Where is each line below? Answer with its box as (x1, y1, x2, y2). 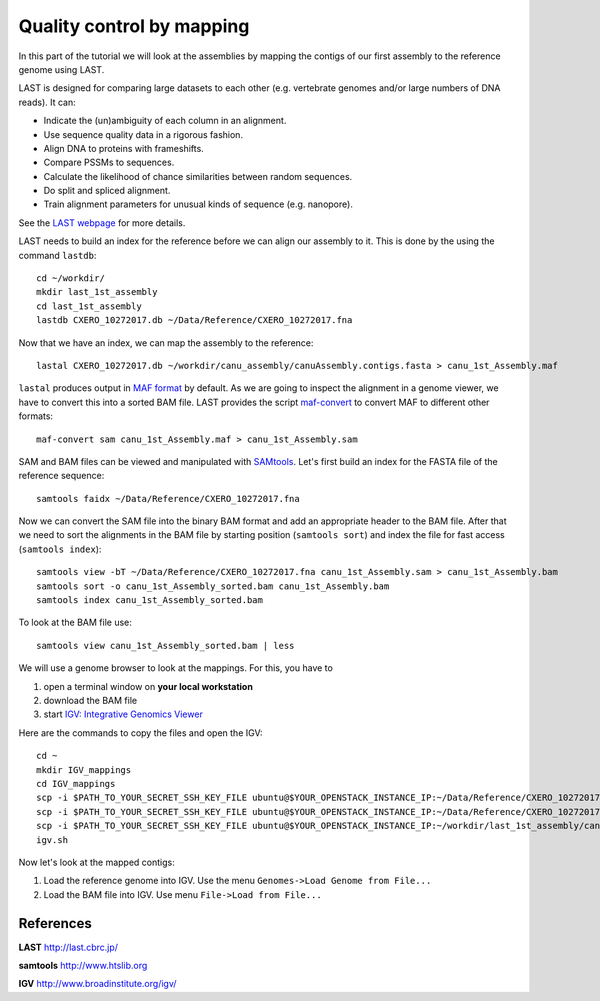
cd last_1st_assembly (36, 300, 142, 312)
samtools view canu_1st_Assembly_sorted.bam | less (36, 640, 295, 651)
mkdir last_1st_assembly (36, 286, 158, 298)
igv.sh (36, 834, 69, 845)
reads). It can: (18, 96, 77, 108)
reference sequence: (18, 470, 105, 482)
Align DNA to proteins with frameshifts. (43, 142, 204, 154)
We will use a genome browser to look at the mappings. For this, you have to (18, 662, 334, 674)
